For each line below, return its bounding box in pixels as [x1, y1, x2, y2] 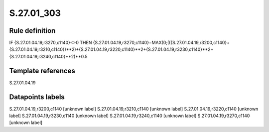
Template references [9, 66, 76, 75]
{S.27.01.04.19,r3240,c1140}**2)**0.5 [9, 53, 88, 59]
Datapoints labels [9, 93, 65, 101]
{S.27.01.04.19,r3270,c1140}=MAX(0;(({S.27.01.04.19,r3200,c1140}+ [93, 40, 230, 46]
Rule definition [9, 26, 56, 35]
